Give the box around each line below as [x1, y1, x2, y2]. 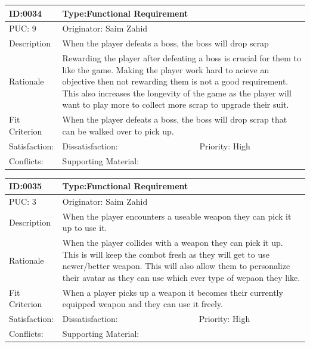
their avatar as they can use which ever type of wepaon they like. [62, 271, 300, 284]
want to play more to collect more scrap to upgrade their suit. [62, 98, 289, 111]
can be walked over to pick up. [62, 124, 174, 137]
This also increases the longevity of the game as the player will [62, 86, 292, 99]
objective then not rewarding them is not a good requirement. [62, 75, 289, 87]
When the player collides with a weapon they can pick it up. [62, 236, 283, 249]
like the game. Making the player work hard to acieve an [62, 63, 269, 76]
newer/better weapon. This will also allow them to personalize [62, 260, 290, 272]
